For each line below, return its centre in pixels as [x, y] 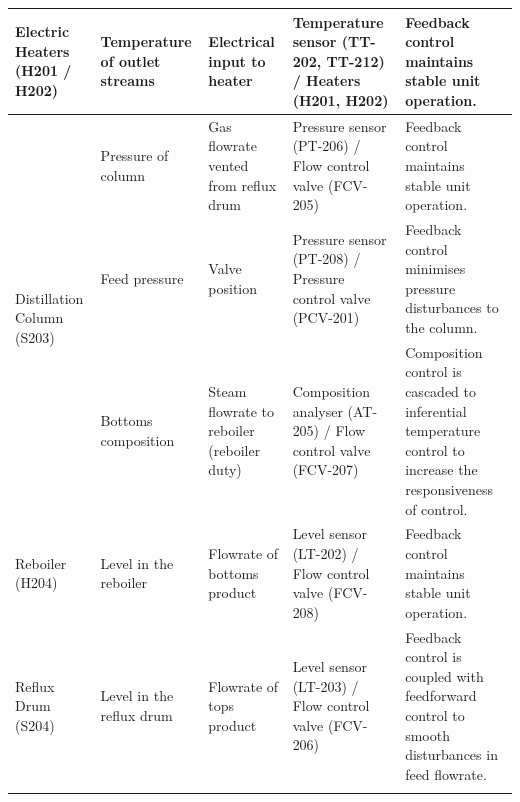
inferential [436, 410]
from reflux [242, 184]
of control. [436, 508]
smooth [427, 734]
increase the [441, 469]
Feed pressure [142, 277]
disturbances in [451, 754]
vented [228, 164]
